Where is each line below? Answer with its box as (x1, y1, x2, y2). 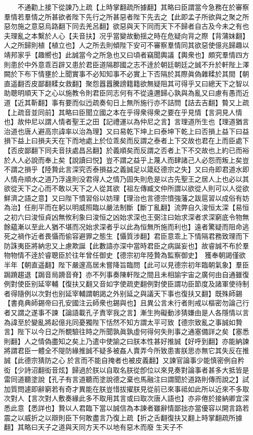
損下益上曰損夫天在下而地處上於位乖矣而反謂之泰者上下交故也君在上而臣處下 (4, 135, 249, 146)
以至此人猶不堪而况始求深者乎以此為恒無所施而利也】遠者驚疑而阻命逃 (24, 221, 249, 231)
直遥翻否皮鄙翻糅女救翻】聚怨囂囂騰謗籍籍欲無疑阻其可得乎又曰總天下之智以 (4, 78, 249, 88)
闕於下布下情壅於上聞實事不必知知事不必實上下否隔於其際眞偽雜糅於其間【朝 (4, 69, 249, 79)
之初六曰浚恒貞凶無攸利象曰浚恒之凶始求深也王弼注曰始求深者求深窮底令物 (4, 212, 242, 222)
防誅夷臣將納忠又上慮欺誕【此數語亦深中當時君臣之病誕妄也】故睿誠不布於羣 (4, 240, 249, 250)
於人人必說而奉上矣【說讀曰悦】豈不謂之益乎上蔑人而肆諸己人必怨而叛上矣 (4, 154, 242, 165)
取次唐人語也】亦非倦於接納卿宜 (140, 393, 242, 403)
